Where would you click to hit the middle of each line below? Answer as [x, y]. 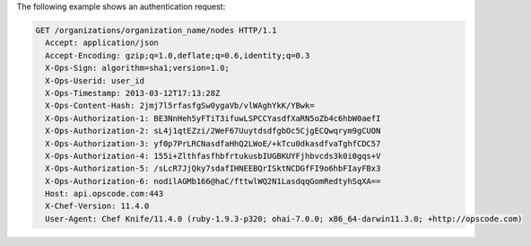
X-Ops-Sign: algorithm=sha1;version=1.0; [138, 68]
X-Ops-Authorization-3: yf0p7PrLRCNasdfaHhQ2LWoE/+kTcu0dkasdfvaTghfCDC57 [213, 143]
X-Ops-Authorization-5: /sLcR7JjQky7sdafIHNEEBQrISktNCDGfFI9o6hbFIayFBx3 [213, 169]
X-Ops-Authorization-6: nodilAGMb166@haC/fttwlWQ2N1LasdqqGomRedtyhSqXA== [213, 181]
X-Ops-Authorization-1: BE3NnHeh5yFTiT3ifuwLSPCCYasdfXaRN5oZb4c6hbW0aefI [213, 118]
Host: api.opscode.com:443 [104, 194]
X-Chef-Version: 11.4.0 [97, 206]
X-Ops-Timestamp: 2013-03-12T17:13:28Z [133, 93]
